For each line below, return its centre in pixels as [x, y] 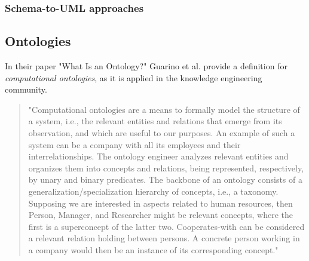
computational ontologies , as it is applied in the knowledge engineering [134, 77]
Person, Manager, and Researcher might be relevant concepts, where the [160, 215]
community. [26, 89]
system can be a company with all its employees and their [134, 144]
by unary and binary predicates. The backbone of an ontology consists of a [165, 179]
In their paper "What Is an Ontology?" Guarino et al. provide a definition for [146, 66]
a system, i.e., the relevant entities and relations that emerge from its [155, 121]
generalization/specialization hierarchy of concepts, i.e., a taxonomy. [153, 191]
